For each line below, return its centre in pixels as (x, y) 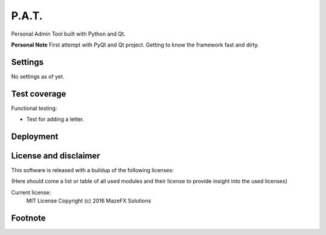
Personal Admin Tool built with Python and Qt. (69, 34)
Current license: (31, 192)
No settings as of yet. (38, 76)
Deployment (35, 136)
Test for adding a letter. (55, 119)
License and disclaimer (56, 156)
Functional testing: (34, 108)
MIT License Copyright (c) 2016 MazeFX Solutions (89, 201)
